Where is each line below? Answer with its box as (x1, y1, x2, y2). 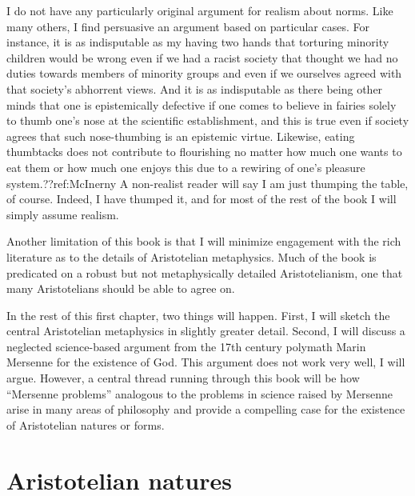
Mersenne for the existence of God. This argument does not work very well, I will (6, 354, 405, 370)
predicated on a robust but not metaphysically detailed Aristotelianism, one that (6, 264, 403, 281)
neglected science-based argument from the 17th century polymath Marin (6, 338, 366, 354)
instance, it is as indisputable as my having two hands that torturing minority (6, 34, 389, 50)
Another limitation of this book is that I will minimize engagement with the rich (6, 233, 401, 250)
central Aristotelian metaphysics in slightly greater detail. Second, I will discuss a (6, 322, 405, 339)
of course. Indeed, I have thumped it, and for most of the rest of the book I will (6, 190, 397, 207)
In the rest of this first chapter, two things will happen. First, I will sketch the (6, 306, 390, 323)
